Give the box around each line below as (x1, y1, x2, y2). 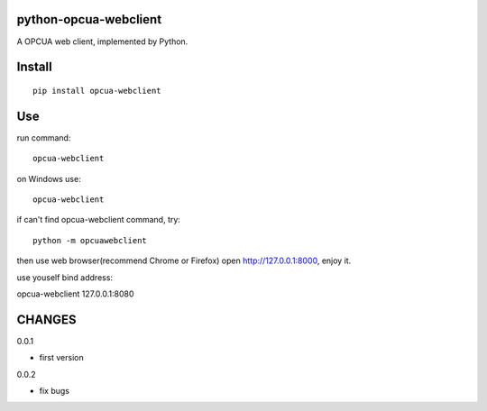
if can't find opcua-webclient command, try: (16, 215, 180, 225)
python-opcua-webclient (16, 12, 162, 27)
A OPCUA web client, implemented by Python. (16, 36, 188, 47)
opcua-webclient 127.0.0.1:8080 (16, 288, 134, 299)
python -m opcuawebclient (32, 235, 148, 245)
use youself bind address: (16, 271, 113, 283)
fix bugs (39, 386, 69, 397)
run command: (16, 132, 71, 143)
